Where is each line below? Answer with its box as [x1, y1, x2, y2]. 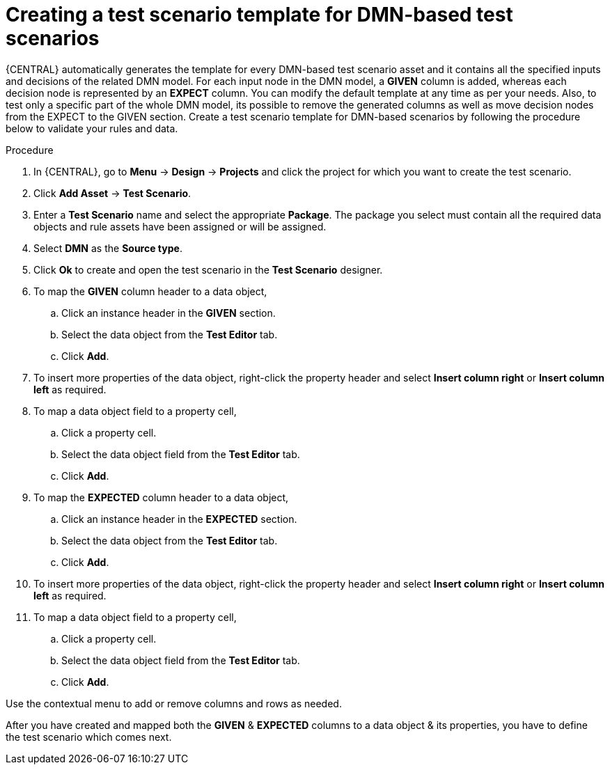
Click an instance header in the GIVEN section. [61, 306, 276, 319]
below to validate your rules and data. [6, 122, 178, 134]
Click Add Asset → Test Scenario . [33, 187, 191, 199]
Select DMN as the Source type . [33, 242, 182, 254]
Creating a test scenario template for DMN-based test [6, 3, 513, 26]
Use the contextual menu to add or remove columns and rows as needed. [6, 697, 342, 709]
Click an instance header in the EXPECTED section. [61, 512, 297, 525]
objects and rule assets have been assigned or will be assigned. [33, 220, 327, 233]
